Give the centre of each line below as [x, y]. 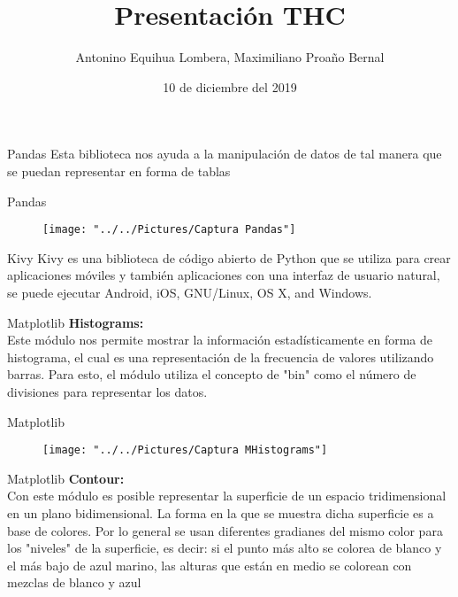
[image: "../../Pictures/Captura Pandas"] [169, 230]
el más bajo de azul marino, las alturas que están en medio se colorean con [210, 565]
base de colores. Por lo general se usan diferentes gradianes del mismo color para [225, 530]
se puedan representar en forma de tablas [119, 171]
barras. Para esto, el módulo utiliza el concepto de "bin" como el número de [212, 374]
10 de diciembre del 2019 [230, 86]
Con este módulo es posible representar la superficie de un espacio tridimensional [227, 496]
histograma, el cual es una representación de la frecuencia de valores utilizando [221, 357]
